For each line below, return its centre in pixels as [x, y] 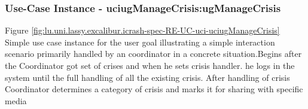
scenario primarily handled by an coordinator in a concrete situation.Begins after [153, 54]
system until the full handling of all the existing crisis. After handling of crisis [147, 77]
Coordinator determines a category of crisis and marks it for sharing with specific [154, 89]
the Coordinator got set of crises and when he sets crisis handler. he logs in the [150, 65]
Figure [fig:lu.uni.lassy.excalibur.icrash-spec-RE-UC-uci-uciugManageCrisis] [142, 30]
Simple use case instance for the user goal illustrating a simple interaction [140, 42]
